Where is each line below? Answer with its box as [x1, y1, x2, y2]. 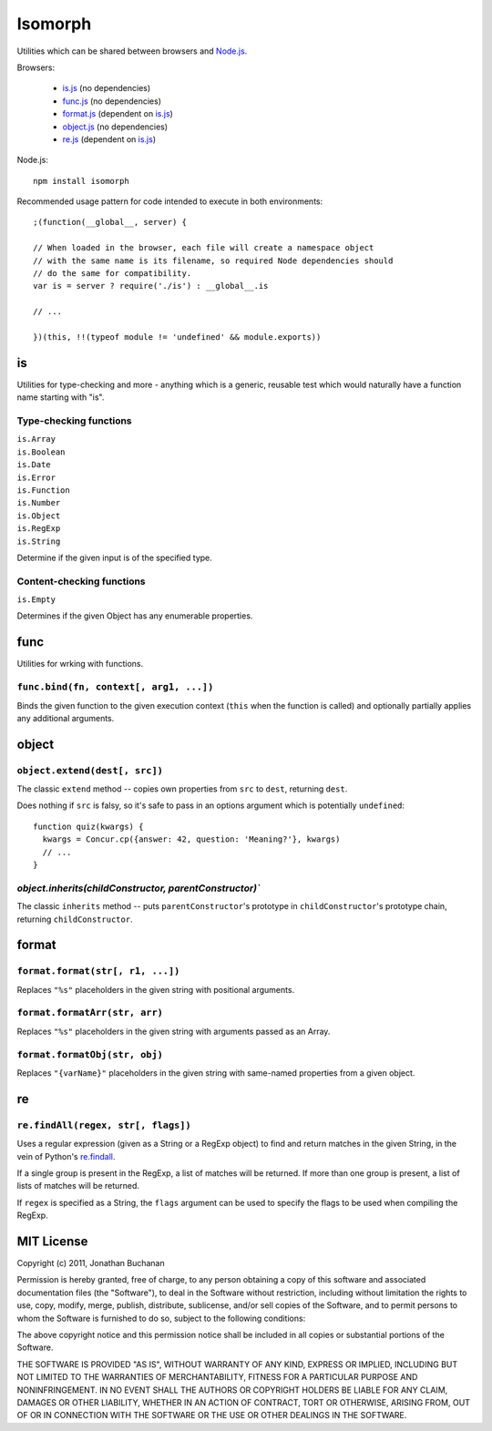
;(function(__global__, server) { [33, 217, 187, 228]
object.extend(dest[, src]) [16, 764, 164, 776]
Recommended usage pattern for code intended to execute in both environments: [16, 196, 323, 207]
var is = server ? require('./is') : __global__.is [33, 281, 269, 291]
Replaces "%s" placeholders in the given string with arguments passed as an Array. [16, 1026, 331, 1037]
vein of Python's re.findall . [16, 1150, 116, 1161]
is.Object [16, 510, 61, 521]
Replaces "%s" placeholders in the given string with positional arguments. [16, 984, 295, 995]
